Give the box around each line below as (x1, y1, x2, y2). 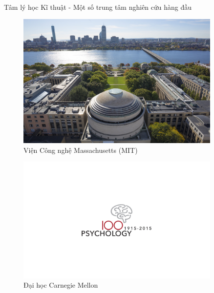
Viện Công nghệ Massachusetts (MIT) (23, 145, 138, 155)
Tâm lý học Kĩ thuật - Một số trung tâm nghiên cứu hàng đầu (4, 2, 192, 12)
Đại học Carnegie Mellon (23, 280, 98, 290)
